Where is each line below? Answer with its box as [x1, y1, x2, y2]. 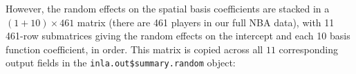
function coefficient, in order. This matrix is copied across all [6, 41, 263, 56]
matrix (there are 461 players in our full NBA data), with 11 [77, 15, 335, 29]
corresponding [279, 41, 338, 56]
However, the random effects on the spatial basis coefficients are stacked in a [6, 1, 330, 15]
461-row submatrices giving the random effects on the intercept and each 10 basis [6, 28, 350, 43]
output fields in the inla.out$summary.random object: [6, 55, 236, 70]
